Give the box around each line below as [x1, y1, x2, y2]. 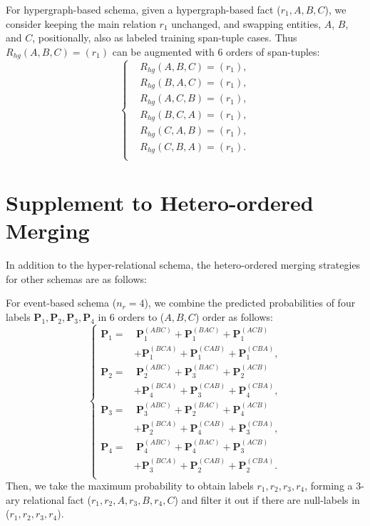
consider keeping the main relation [6, 16, 156, 31]
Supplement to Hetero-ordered [6, 187, 314, 217]
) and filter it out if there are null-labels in [174, 492, 360, 507]
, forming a [304, 478, 353, 493]
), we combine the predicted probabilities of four [144, 295, 356, 310]
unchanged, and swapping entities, [171, 16, 322, 31]
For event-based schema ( [6, 295, 117, 310]
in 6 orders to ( [98, 309, 165, 324]
